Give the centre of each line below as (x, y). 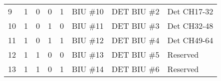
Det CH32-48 (190, 26)
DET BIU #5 (135, 54)
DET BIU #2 (135, 11)
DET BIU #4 (135, 40)
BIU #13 (88, 54)
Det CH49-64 (190, 40)
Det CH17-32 (190, 11)
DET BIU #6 (135, 69)
